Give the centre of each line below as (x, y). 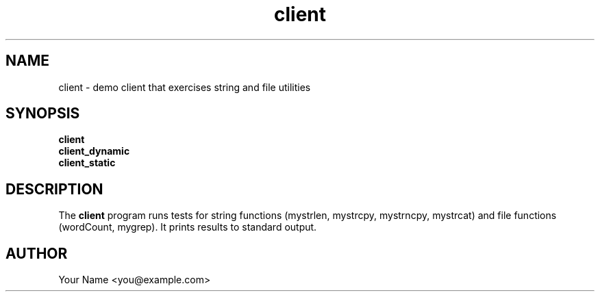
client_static (87, 163)
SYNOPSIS (43, 114)
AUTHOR (37, 253)
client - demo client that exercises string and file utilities (185, 87)
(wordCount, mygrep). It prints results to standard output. (188, 227)
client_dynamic (94, 151)
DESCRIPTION (54, 189)
